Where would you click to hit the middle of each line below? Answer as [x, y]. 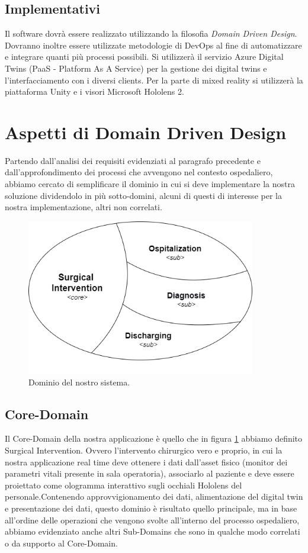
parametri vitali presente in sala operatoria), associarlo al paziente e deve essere [150, 473]
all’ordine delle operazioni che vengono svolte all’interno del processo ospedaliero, [152, 520]
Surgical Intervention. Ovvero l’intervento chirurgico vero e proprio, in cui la [144, 450]
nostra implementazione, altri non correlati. [84, 207]
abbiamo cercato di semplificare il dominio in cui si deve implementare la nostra [150, 184]
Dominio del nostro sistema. [79, 382]
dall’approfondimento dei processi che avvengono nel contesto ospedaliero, [139, 172]
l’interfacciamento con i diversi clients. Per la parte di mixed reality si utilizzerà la [154, 80]
